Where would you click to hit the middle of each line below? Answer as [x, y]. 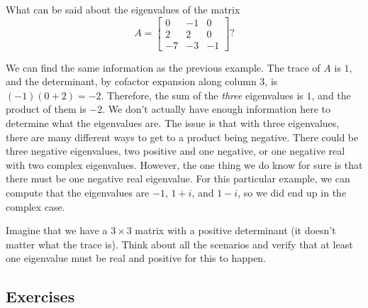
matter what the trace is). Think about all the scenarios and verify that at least [179, 244]
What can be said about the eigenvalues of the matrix [123, 9]
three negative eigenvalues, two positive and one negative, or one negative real [175, 151]
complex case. [35, 206]
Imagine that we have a [57, 230]
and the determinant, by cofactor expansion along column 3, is [142, 81]
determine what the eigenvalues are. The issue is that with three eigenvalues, [173, 123]
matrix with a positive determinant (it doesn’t [235, 230]
